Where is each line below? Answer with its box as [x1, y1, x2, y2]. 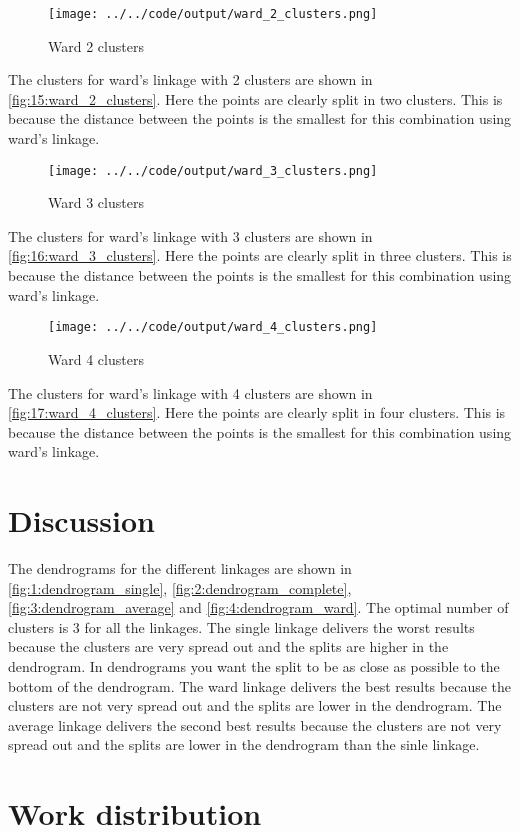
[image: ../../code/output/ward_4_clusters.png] [48, 320, 378, 335]
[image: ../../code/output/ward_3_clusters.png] [48, 163, 378, 178]
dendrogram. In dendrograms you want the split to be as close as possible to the [8, 655, 500, 676]
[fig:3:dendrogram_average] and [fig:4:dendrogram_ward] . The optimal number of [8, 597, 509, 618]
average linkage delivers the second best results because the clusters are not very [8, 714, 502, 735]
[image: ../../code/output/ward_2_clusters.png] [48, 7, 378, 21]
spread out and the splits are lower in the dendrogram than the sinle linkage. [8, 734, 480, 755]
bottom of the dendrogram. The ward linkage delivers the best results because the [8, 675, 512, 696]
